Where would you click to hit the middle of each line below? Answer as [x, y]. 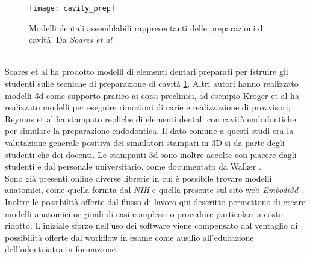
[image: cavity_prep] [72, 8]
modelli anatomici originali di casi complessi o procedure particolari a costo [144, 213]
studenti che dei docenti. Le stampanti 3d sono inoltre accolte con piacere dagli [151, 154]
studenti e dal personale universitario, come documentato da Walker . [133, 166]
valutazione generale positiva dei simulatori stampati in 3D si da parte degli [145, 142]
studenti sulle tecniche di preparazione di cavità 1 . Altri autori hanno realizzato [152, 84]
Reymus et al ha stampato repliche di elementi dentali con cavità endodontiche [150, 119]
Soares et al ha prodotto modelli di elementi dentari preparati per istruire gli [147, 71]
